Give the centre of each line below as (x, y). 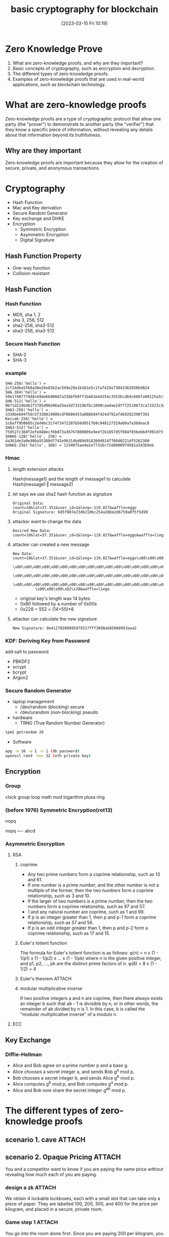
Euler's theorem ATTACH (46, 979)
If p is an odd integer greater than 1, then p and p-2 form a (88, 928)
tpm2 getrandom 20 (24, 733)
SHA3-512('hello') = (27, 428)
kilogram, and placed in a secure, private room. (54, 1209)
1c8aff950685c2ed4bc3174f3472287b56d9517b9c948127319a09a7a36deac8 (77, 423)
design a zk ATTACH (31, 1188)
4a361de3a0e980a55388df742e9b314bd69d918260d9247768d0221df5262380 (77, 441)
